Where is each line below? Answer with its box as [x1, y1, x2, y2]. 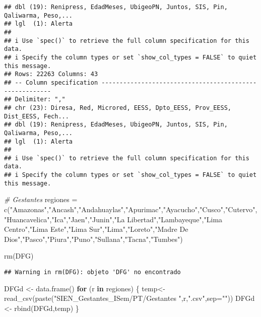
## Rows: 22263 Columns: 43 [4, 71, 98, 78]
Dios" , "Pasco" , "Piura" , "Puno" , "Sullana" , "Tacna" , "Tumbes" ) [4, 233, 183, 244]
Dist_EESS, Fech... [4, 112, 69, 120]
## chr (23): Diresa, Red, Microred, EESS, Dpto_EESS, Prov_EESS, [4, 104, 232, 111]
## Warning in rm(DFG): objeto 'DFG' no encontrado [4, 269, 181, 276]
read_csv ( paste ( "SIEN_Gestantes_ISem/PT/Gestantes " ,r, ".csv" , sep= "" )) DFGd [4, 293, 255, 303]
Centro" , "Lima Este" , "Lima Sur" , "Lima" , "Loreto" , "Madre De [4, 224, 188, 234]
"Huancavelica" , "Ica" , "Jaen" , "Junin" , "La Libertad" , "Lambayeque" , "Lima [4, 214, 223, 224]
